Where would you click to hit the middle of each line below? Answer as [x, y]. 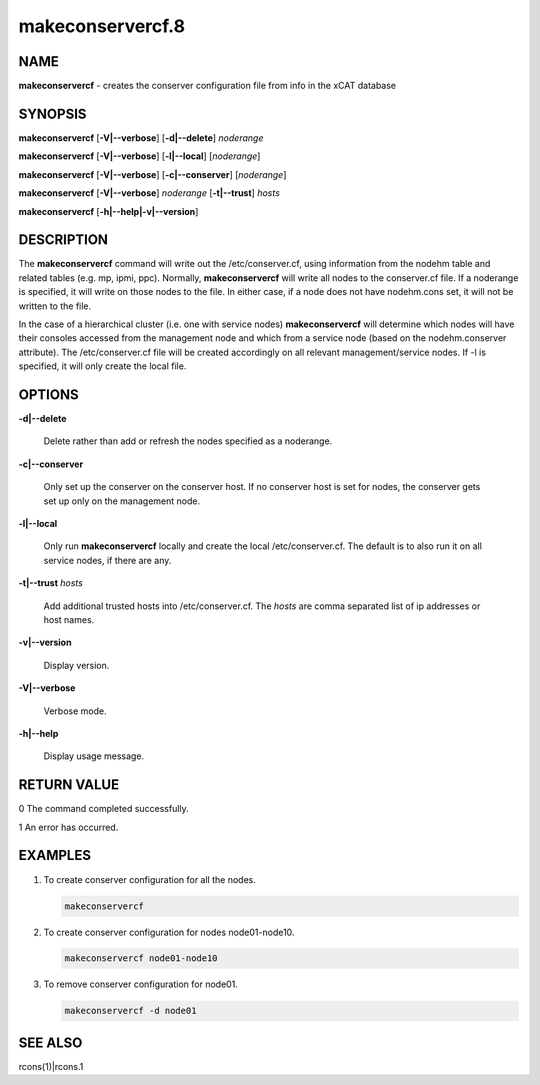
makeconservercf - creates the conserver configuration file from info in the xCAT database [207, 86]
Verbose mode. [75, 711]
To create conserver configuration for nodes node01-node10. [169, 932]
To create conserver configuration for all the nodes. [150, 879]
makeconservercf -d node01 [130, 1011]
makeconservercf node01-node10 [141, 958]
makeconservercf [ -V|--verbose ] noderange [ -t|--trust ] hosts [149, 193]
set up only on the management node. [122, 501]
